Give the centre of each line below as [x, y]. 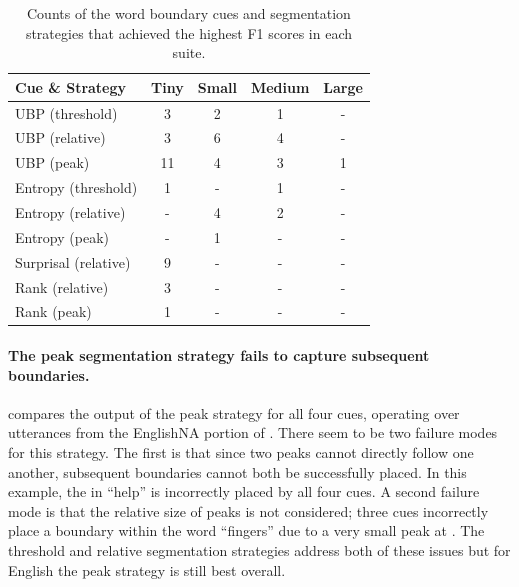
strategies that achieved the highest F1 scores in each [189, 32]
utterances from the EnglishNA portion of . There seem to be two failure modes [253, 432]
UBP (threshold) [66, 112]
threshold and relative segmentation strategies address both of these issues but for [259, 550]
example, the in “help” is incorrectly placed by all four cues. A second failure [244, 491]
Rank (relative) [62, 286]
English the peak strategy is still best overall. [147, 569]
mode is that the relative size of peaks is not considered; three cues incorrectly [248, 510]
